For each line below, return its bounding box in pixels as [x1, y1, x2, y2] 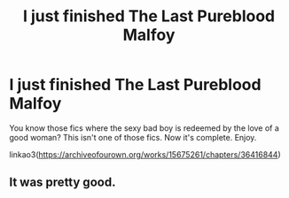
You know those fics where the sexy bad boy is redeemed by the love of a [9, 122, 279, 133]
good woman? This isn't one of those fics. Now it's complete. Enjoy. [9, 132, 257, 142]
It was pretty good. [9, 175, 116, 190]
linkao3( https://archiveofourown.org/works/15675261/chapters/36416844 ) [9, 148, 281, 160]
